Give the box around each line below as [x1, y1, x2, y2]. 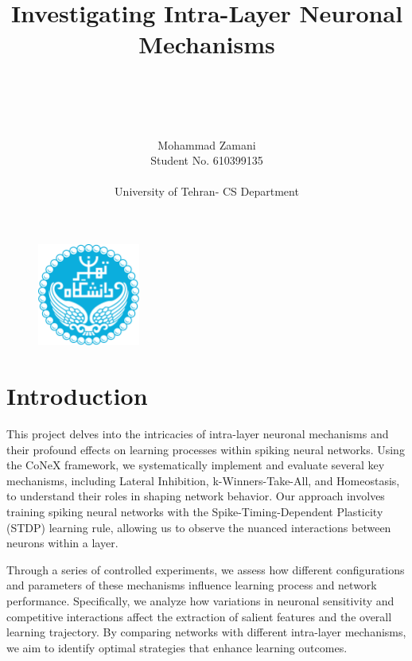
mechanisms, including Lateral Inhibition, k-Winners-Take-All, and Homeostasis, [6, 472, 400, 488]
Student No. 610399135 [150, 152, 263, 169]
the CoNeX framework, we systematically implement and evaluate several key [6, 457, 385, 473]
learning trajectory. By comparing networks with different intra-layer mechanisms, [6, 624, 406, 640]
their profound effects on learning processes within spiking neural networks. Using [6, 441, 405, 457]
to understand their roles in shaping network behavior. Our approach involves [6, 488, 385, 504]
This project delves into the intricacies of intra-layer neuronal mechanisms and [6, 425, 389, 441]
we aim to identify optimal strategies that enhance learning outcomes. [6, 639, 348, 655]
